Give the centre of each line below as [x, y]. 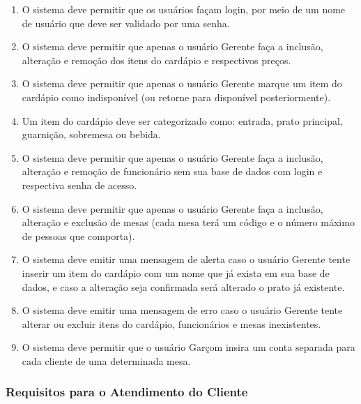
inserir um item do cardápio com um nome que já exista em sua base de [176, 272]
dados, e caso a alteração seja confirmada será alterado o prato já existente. [183, 286]
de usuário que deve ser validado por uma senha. [126, 23]
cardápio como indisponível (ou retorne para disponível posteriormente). [176, 97]
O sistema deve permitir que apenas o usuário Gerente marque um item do [182, 83]
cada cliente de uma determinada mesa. [106, 360]
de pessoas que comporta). [78, 235]
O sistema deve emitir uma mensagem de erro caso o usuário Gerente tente [182, 310]
